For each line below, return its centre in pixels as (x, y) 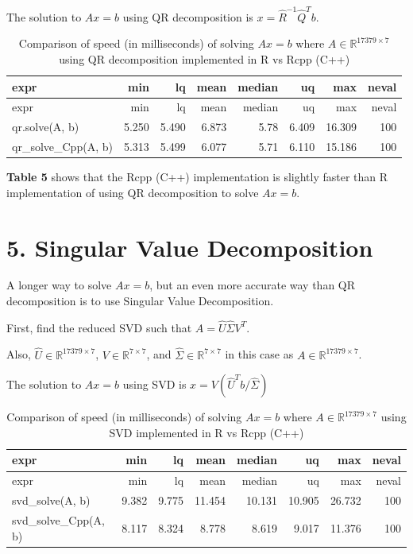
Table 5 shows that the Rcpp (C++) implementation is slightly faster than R (197, 177)
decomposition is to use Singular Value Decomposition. (140, 301)
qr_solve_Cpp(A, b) (62, 147)
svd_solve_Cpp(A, (58, 519)
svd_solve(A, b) (51, 500)
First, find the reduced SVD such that (99, 327)
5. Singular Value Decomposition (190, 247)
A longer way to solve (59, 285)
